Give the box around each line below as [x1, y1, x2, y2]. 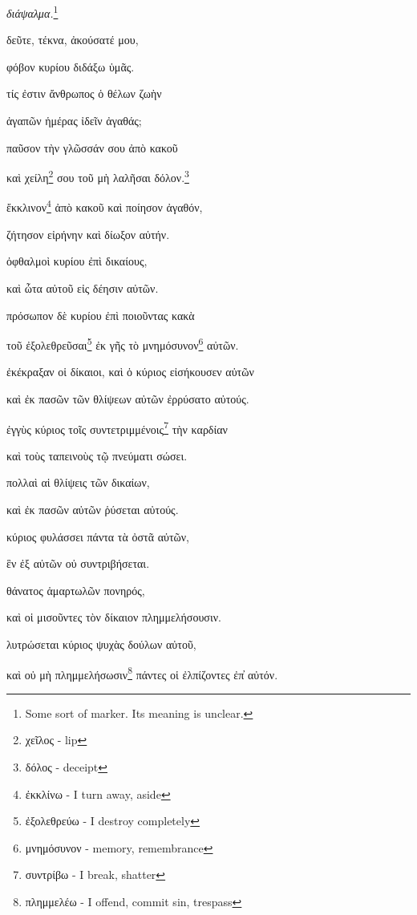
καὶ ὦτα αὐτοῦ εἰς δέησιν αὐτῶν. [6, 279, 159, 296]
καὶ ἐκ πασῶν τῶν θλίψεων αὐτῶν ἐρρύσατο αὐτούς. [6, 390, 249, 407]
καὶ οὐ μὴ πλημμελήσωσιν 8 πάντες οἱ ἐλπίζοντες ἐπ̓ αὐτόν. [6, 663, 278, 682]
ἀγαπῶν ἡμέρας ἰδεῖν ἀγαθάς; [6, 112, 142, 129]
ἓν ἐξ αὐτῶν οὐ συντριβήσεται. [6, 555, 150, 572]
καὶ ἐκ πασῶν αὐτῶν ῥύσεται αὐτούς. [6, 500, 179, 517]
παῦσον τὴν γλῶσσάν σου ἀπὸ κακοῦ [6, 139, 178, 156]
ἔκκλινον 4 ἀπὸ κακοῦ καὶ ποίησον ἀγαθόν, [6, 196, 203, 216]
